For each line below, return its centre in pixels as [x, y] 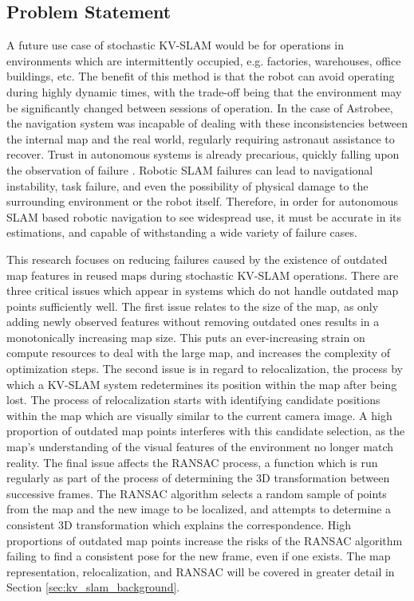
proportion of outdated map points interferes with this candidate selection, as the [206, 431]
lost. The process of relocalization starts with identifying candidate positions [193, 400]
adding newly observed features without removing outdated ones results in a [193, 322]
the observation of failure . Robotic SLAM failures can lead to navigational [190, 169]
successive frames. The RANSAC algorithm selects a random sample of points [197, 493]
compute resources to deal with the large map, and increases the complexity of [199, 353]
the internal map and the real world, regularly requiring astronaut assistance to [201, 138]
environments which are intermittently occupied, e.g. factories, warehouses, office [204, 60]
